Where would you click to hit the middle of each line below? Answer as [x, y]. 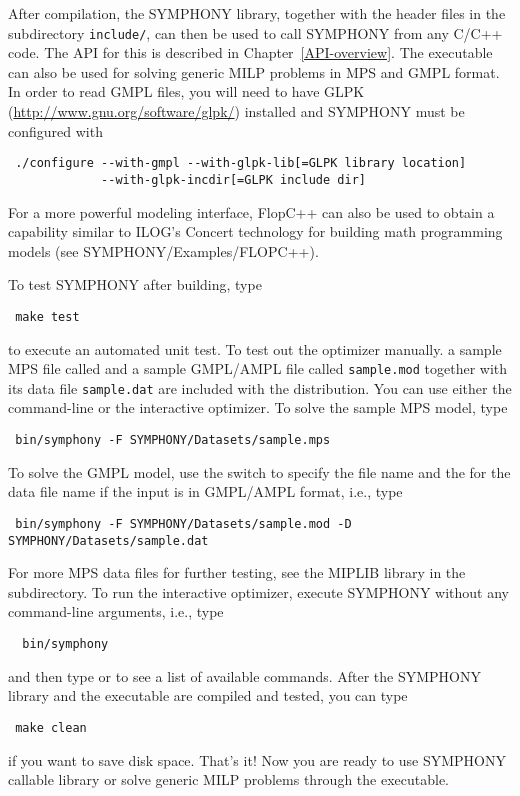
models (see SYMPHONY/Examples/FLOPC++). [163, 250]
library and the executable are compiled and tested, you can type [208, 695]
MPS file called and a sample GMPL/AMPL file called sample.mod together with [258, 368]
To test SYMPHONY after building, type [135, 284]
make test [47, 316]
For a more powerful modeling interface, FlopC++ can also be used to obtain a [251, 211]
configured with [55, 130]
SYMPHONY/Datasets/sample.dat [108, 540]
